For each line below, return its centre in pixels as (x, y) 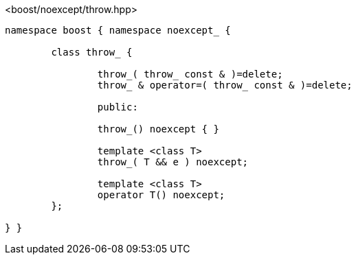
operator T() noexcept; (161, 195)
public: (118, 107)
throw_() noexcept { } (158, 129)
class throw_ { (92, 52)
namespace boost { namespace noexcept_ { (118, 30)
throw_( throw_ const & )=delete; (190, 74)
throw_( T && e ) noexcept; (173, 162)
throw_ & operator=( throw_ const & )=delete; (225, 85)
